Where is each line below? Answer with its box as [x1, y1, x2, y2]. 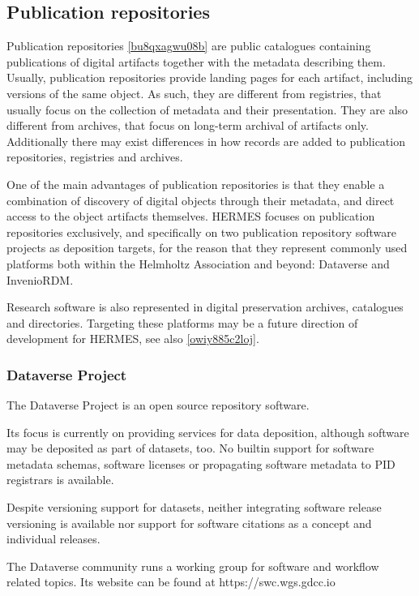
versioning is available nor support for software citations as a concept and [6, 514, 372, 531]
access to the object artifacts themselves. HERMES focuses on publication [6, 208, 375, 225]
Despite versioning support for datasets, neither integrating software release [6, 499, 382, 516]
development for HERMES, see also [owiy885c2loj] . [6, 330, 259, 347]
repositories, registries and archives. [6, 148, 183, 165]
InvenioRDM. [6, 271, 74, 288]
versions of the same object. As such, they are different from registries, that [6, 84, 382, 101]
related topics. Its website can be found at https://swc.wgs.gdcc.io [6, 573, 336, 590]
